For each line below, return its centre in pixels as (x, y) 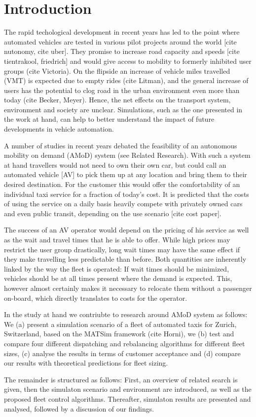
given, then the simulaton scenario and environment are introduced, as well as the (128, 389)
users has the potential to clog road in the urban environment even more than (122, 90)
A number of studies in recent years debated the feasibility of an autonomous (121, 145)
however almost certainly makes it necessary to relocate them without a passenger (128, 288)
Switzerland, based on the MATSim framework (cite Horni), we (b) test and (119, 334)
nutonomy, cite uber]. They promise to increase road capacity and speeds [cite (122, 51)
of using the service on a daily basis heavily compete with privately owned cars (123, 204)
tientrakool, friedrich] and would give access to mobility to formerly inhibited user (128, 61)
